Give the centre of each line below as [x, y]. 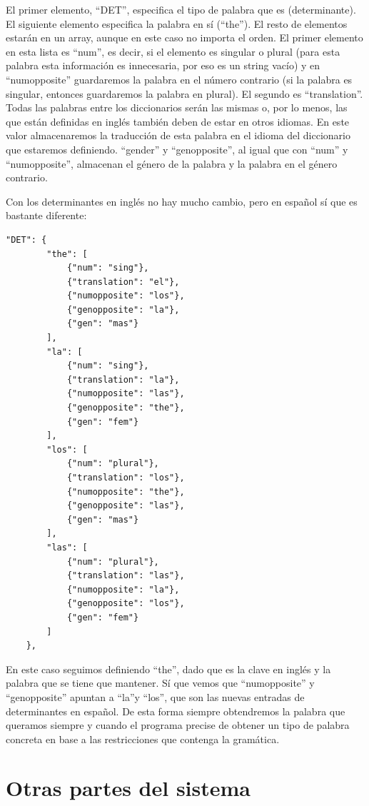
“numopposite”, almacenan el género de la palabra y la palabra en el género [172, 163]
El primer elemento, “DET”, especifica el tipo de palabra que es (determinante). [181, 9]
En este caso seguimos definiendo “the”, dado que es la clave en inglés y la [168, 669]
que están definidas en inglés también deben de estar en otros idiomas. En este [178, 121]
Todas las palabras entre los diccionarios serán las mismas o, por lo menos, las [177, 107]
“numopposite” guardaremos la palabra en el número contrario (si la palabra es [179, 79]
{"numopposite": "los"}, [126, 296]
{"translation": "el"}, [123, 282]
